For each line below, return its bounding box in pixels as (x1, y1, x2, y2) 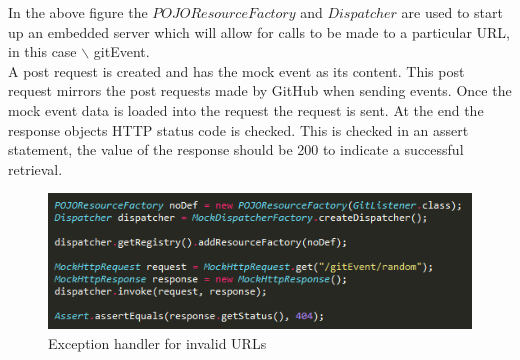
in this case (8, 41, 77, 62)
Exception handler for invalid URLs (48, 333, 267, 354)
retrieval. (8, 158, 63, 179)
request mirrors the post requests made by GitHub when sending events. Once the (8, 80, 512, 101)
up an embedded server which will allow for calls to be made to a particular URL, (8, 21, 510, 42)
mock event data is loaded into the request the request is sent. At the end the (8, 99, 484, 120)
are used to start (401, 2, 503, 22)
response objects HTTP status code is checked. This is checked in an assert (8, 119, 469, 140)
